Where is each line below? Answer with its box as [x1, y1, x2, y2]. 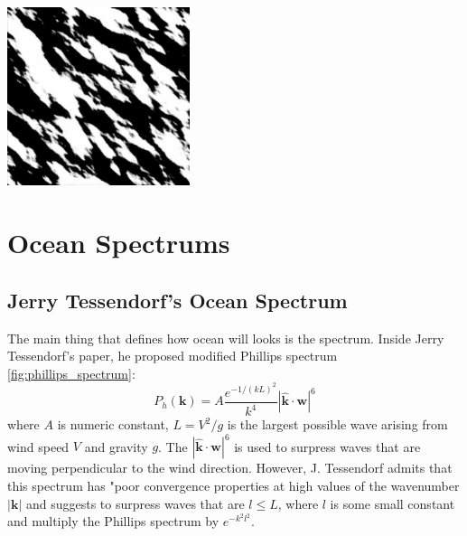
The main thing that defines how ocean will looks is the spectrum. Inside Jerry [7, 328, 444, 347]
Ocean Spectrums [7, 224, 230, 261]
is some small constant [330, 494, 455, 512]
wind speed [7, 437, 70, 456]
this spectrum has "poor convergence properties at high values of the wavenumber [7, 476, 460, 495]
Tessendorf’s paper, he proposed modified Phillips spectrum [7, 346, 338, 365]
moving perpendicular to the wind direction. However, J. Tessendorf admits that [7, 458, 453, 477]
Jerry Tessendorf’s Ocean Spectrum [7, 286, 348, 314]
